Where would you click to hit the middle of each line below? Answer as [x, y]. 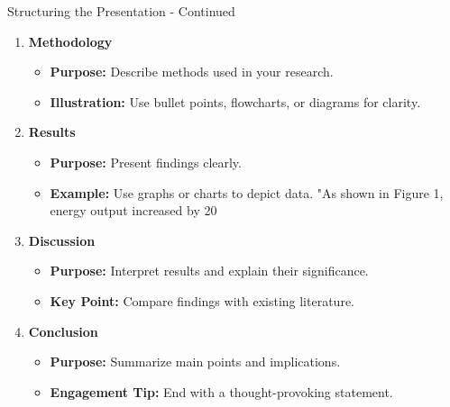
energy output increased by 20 [133, 210]
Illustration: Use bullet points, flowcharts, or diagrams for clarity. [235, 101]
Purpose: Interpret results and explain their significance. [209, 271]
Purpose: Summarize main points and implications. [195, 362]
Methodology [70, 41]
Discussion [62, 240]
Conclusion [63, 331]
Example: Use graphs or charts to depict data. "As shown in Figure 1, [247, 192]
